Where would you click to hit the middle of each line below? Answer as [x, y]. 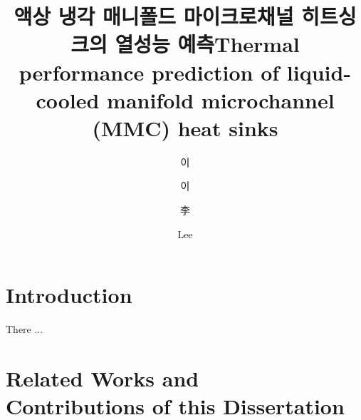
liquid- [319, 72]
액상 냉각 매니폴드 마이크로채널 [154, 16]
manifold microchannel [221, 99]
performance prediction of [149, 72]
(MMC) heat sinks [185, 127]
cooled [68, 99]
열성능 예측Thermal [207, 44]
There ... [25, 329]
